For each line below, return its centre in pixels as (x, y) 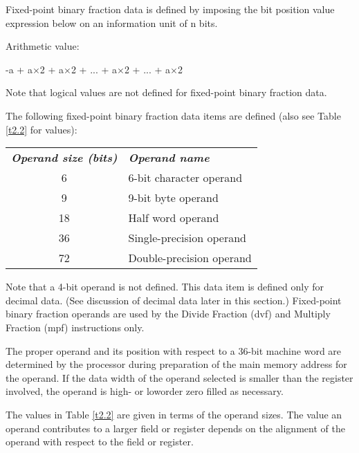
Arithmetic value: (43, 46)
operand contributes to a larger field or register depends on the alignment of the (175, 428)
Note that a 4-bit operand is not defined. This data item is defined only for (165, 287)
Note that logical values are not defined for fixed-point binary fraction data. (166, 92)
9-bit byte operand (173, 198)
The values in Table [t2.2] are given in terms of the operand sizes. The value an (174, 414)
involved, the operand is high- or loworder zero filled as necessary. (145, 391)
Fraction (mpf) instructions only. (75, 327)
